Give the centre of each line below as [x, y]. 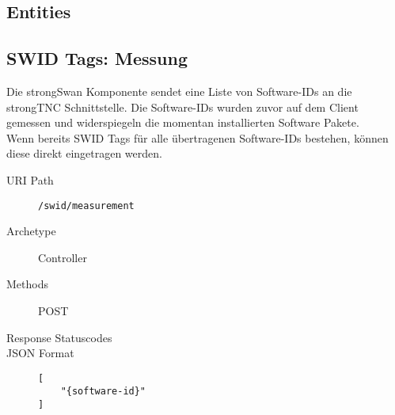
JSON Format [40, 353]
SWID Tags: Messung [97, 58]
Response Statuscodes [59, 337]
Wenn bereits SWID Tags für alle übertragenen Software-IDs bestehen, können [197, 137]
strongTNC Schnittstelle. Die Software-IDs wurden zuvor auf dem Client [182, 107]
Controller [63, 257]
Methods [27, 284]
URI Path [30, 179]
